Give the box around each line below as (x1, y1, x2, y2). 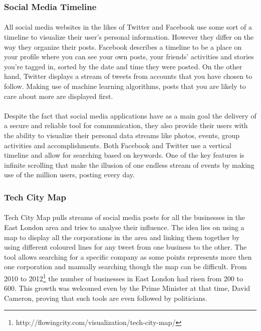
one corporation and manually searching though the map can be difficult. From (4, 261, 247, 272)
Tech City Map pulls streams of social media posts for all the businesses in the (4, 212, 245, 223)
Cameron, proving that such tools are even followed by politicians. (4, 292, 207, 303)
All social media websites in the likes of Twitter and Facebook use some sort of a (4, 22, 252, 32)
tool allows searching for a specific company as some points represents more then (4, 251, 252, 262)
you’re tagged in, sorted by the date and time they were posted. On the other (4, 61, 242, 71)
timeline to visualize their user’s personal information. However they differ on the (4, 32, 254, 42)
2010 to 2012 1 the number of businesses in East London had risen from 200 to (4, 271, 243, 283)
